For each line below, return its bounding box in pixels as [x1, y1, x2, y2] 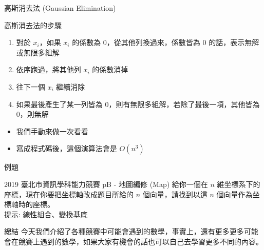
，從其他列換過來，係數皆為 [106, 37, 200, 48]
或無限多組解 [16, 47, 60, 57]
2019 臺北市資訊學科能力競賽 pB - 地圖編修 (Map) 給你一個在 [4, 178, 208, 189]
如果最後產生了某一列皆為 [16, 98, 103, 109]
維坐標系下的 [217, 178, 260, 189]
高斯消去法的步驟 [4, 19, 62, 30]
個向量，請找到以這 [142, 189, 208, 199]
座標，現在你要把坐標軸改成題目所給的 [4, 189, 134, 199]
